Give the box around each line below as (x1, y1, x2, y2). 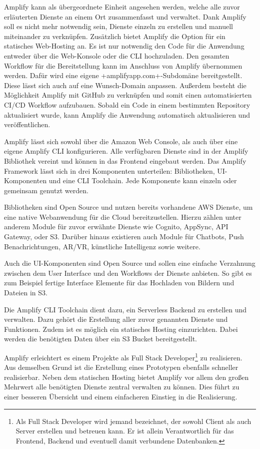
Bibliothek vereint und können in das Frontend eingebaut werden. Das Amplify (4, 155, 246, 166)
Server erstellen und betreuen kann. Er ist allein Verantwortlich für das (15, 425, 234, 436)
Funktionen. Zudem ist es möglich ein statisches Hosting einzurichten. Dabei (4, 323, 238, 334)
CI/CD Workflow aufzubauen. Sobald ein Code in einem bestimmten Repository (4, 99, 250, 110)
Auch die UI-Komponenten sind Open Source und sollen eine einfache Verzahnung (4, 258, 255, 268)
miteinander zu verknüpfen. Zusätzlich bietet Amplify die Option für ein (4, 31, 225, 41)
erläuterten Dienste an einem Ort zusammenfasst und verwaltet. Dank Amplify (4, 11, 246, 22)
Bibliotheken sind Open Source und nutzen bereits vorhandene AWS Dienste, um (4, 202, 253, 212)
